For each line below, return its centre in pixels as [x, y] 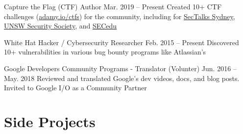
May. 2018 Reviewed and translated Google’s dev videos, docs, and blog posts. [122, 78]
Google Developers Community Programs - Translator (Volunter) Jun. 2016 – [120, 68]
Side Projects [50, 121]
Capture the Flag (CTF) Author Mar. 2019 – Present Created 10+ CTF [113, 6]
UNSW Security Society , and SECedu [61, 26]
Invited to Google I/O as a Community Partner [75, 88]
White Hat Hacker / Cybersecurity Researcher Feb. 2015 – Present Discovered [121, 42]
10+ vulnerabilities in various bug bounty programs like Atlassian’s [105, 52]
